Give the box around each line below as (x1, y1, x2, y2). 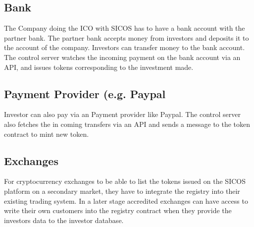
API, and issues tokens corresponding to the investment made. (4, 61, 194, 72)
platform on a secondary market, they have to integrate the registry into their (4, 185, 240, 196)
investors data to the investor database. (4, 215, 124, 225)
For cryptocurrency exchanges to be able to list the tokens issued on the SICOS (4, 176, 246, 186)
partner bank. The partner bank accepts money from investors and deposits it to (4, 32, 249, 43)
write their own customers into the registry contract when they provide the (4, 205, 232, 216)
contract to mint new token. (4, 128, 89, 139)
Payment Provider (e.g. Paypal (4, 86, 166, 101)
